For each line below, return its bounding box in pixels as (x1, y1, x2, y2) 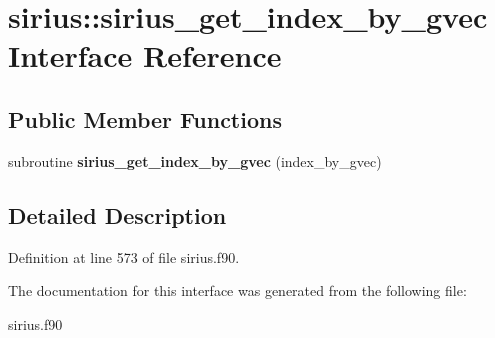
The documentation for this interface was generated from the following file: (8, 280, 467, 301)
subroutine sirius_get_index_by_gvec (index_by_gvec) (8, 150, 382, 171)
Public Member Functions (8, 103, 282, 134)
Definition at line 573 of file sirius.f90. (8, 246, 240, 267)
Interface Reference (8, 35, 282, 76)
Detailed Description (8, 199, 227, 230)
